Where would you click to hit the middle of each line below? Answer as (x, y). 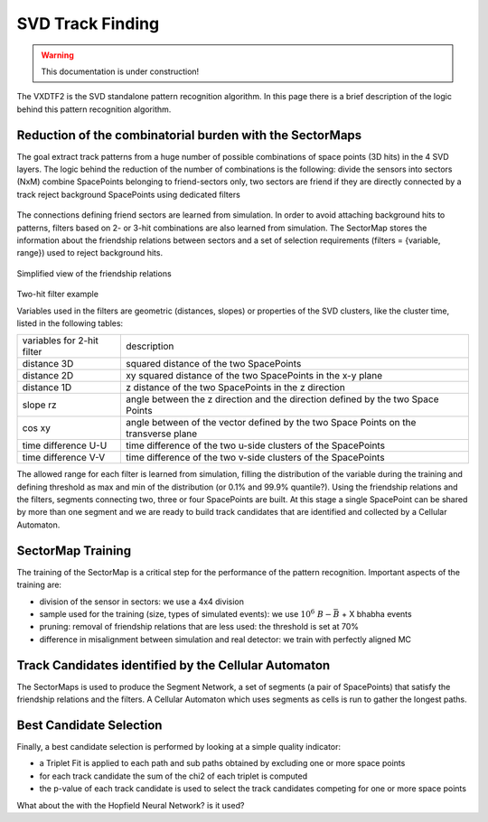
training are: (39, 585)
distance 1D (47, 388)
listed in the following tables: (70, 323)
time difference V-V (64, 458)
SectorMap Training (74, 551)
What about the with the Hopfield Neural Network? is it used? (131, 805)
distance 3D (48, 364)
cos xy (37, 428)
